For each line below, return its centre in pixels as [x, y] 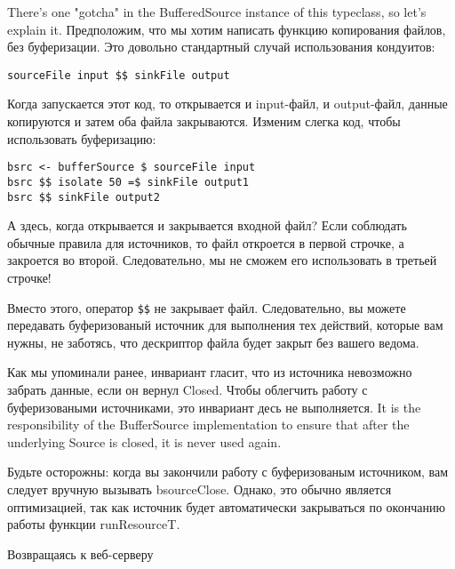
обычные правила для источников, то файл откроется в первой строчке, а [206, 242]
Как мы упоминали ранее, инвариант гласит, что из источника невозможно [210, 372]
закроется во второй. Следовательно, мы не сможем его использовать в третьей [222, 260]
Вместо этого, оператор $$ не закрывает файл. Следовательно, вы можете [207, 307]
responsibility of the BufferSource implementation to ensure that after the [208, 425]
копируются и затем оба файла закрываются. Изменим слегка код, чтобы [204, 121]
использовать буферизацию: [82, 138]
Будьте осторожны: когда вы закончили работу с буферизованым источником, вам [228, 472]
